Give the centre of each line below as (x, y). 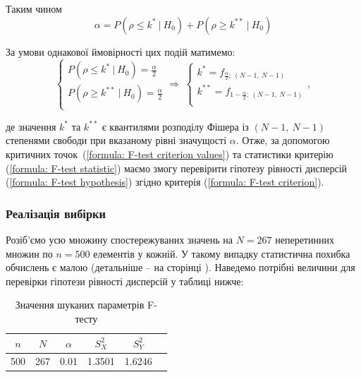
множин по (29, 253)
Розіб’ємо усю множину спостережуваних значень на (120, 239)
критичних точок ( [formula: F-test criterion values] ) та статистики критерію (170, 154)
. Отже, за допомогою (283, 140)
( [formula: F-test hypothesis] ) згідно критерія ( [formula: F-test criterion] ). (165, 182)
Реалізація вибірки (56, 213)
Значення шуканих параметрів (80, 305)
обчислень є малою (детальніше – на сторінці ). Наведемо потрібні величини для (180, 267)
